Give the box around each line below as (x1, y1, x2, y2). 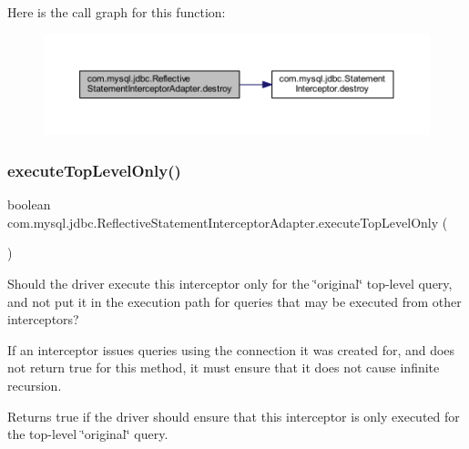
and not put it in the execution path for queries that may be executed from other (7, 291, 462, 311)
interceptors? (7, 310, 79, 329)
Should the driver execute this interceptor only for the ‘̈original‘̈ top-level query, (7, 273, 453, 292)
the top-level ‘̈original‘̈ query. (7, 424, 168, 444)
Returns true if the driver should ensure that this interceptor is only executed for (7, 406, 460, 425)
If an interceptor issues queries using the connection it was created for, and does (7, 340, 455, 359)
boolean (7, 195, 51, 214)
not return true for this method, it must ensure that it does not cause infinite (7, 358, 440, 377)
